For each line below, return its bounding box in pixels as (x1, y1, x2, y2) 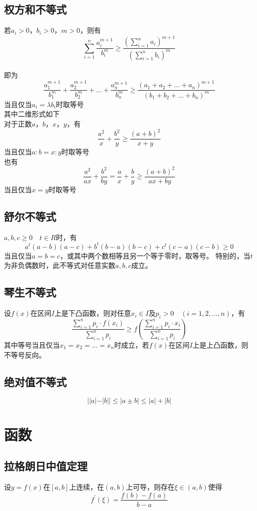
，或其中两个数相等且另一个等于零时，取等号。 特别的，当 (60, 250, 251, 260)
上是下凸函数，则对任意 (54, 308, 131, 318)
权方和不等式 (4, 1, 67, 17)
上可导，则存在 (126, 481, 175, 492)
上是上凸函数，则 (192, 339, 249, 350)
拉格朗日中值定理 (4, 458, 87, 474)
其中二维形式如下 (4, 109, 60, 119)
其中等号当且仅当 (4, 339, 60, 350)
